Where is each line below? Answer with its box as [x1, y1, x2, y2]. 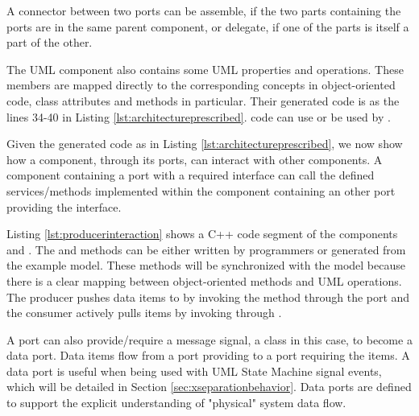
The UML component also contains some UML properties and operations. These [6, 60, 404, 77]
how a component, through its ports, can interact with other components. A [6, 150, 383, 167]
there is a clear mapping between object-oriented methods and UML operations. [6, 272, 402, 289]
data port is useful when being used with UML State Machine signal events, [6, 362, 382, 379]
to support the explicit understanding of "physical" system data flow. [6, 394, 346, 411]
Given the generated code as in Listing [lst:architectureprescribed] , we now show [6, 135, 403, 152]
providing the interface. [6, 198, 122, 215]
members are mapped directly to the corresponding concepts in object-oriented [6, 76, 396, 93]
